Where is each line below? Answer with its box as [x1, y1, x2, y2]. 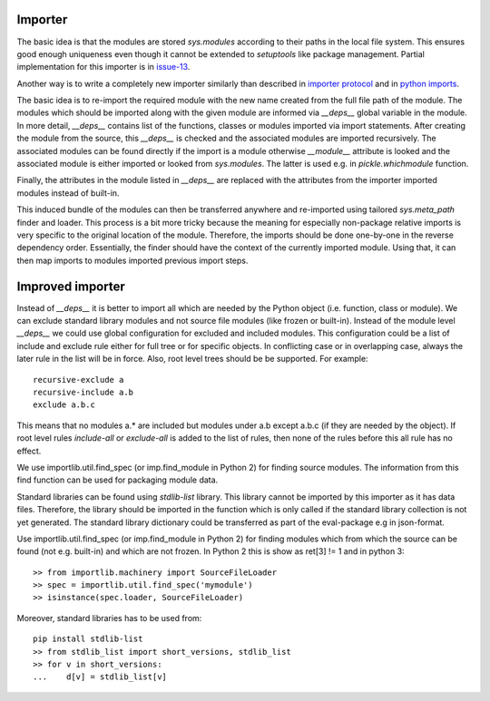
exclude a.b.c [33, 400, 95, 410]
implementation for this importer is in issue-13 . [16, 62, 191, 73]
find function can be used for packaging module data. [16, 474, 219, 485]
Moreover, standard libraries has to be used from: [16, 612, 202, 623]
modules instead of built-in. [16, 187, 120, 199]
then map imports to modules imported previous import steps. [16, 255, 249, 266]
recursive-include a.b [33, 387, 134, 398]
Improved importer [16, 278, 126, 294]
